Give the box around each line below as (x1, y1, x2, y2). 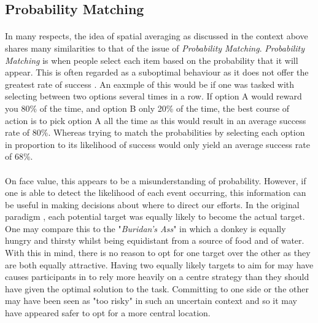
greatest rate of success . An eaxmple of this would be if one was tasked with (5, 77, 295, 90)
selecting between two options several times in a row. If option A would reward (5, 90, 302, 103)
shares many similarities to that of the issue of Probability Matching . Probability (5, 41, 305, 54)
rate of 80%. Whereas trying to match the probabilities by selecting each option (5, 126, 305, 139)
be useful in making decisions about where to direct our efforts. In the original (5, 198, 300, 211)
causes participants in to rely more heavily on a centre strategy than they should (5, 270, 309, 283)
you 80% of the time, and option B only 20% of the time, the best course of (5, 101, 290, 114)
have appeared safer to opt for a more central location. (5, 306, 211, 319)
